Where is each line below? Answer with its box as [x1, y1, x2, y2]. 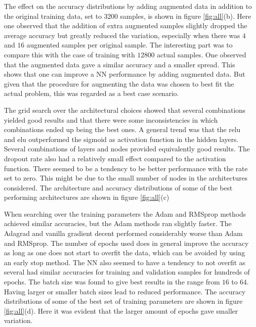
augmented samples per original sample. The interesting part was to [26, 40, 233, 50]
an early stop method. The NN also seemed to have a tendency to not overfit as [4, 257, 246, 267]
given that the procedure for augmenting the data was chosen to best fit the [4, 78, 234, 89]
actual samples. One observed [157, 49, 247, 59]
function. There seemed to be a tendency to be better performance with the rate [4, 163, 248, 173]
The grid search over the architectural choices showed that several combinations [4, 104, 246, 115]
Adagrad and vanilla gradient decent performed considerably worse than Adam [4, 228, 243, 238]
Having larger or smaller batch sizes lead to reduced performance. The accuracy [4, 286, 246, 296]
